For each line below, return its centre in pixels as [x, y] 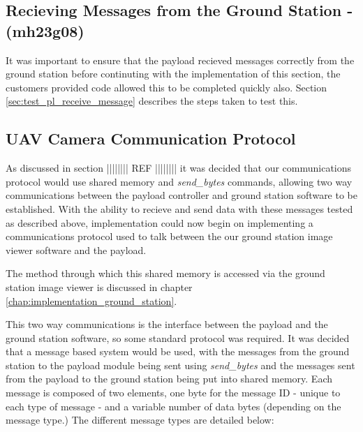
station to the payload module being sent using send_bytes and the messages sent [180, 365]
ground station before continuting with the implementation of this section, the [173, 74]
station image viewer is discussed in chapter [99, 286]
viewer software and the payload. [76, 249]
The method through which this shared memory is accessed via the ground [165, 273]
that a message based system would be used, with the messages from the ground [178, 351]
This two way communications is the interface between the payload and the [167, 324]
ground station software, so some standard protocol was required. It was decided [178, 337]
